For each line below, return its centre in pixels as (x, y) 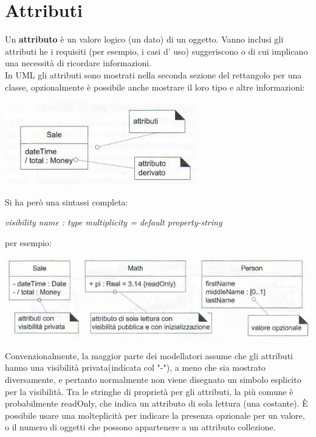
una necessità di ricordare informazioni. (78, 63)
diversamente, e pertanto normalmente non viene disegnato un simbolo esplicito (153, 380)
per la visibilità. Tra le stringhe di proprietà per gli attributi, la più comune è (149, 391)
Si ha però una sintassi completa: (67, 201)
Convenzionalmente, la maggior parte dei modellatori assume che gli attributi (149, 355)
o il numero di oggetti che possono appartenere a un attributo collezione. (140, 427)
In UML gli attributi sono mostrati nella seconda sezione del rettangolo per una (153, 74)
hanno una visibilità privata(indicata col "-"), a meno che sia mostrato (135, 367)
